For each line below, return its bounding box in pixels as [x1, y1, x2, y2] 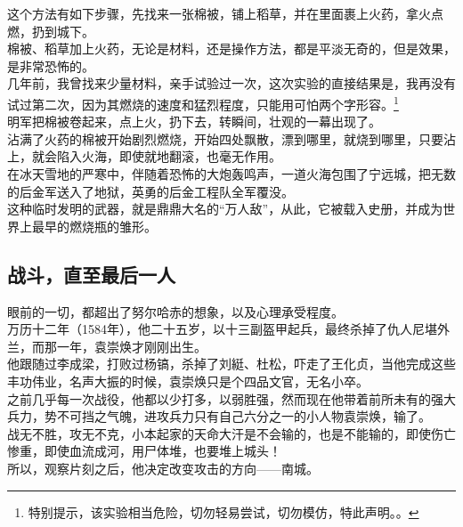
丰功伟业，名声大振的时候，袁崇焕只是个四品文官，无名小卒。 [7, 371, 369, 390]
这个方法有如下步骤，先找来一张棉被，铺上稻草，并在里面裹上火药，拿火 [7, 4, 431, 22]
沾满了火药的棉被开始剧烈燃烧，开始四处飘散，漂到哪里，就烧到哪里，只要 [7, 129, 443, 148]
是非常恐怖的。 [7, 56, 94, 75]
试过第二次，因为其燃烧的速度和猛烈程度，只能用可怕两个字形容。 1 [7, 92, 399, 113]
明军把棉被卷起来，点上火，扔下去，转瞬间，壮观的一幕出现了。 [7, 112, 381, 131]
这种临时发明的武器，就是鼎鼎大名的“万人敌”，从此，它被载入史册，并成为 [7, 199, 443, 218]
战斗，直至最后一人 [7, 260, 175, 288]
